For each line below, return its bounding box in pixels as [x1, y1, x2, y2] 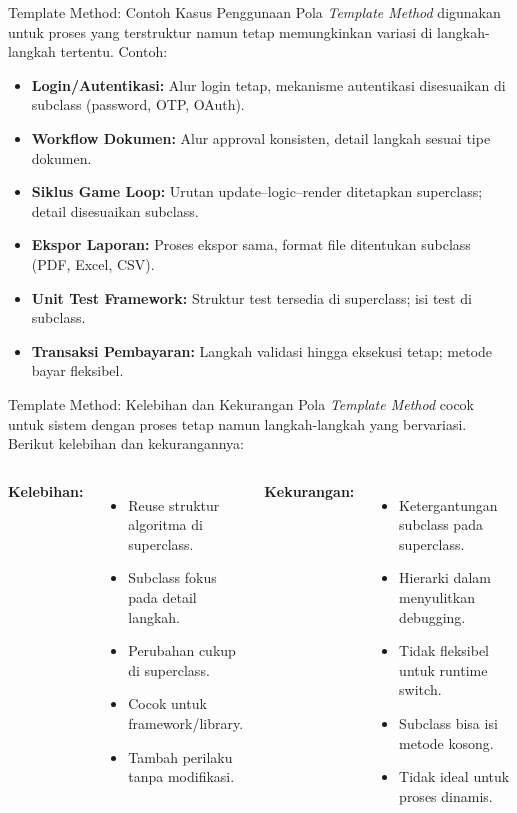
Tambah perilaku [128, 746, 233, 767]
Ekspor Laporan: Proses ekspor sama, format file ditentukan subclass [31, 234, 471, 255]
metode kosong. [399, 732, 494, 753]
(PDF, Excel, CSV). [31, 253, 155, 274]
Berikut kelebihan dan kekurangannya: [8, 433, 244, 454]
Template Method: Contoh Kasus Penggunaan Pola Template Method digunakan [8, 2, 501, 22]
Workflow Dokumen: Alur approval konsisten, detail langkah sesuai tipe [31, 127, 491, 148]
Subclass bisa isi [399, 713, 498, 734]
